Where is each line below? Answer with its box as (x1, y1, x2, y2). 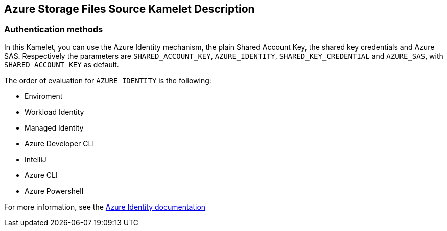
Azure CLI (25, 170, 58, 179)
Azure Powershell (25, 186, 84, 195)
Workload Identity (25, 107, 84, 116)
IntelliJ (25, 155, 46, 164)
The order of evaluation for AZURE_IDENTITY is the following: (4, 75, 211, 85)
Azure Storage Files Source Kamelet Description (4, 3, 255, 15)
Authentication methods (4, 24, 103, 35)
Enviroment (25, 91, 63, 100)
